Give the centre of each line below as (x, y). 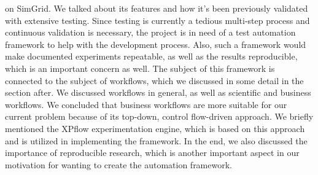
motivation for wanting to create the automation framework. (118, 164)
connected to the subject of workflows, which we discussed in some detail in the (154, 80)
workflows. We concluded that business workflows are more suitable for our (146, 104)
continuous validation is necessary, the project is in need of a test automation (150, 32)
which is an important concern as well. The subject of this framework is (140, 68)
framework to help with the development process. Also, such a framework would (156, 44)
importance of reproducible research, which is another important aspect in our (152, 153)
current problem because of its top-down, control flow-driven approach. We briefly (159, 116)
